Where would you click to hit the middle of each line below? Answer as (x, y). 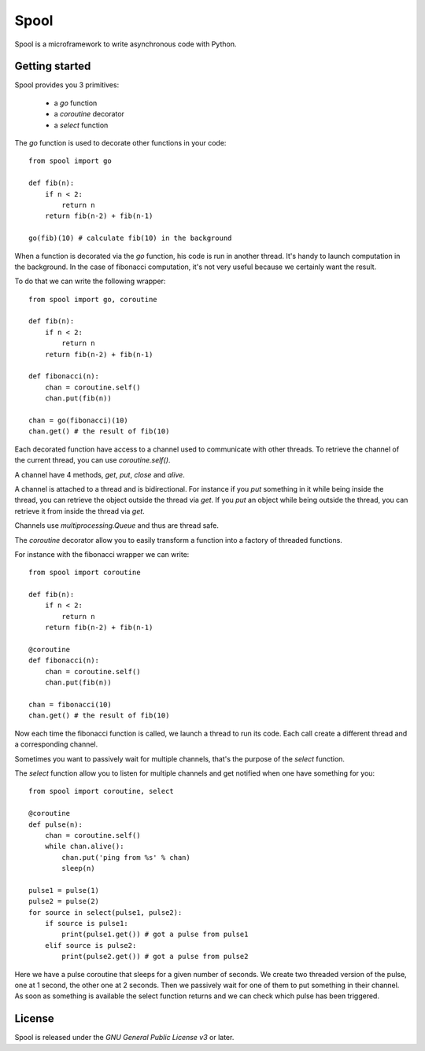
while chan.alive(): (84, 846)
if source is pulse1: (87, 924)
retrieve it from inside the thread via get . (79, 511)
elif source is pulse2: (91, 945)
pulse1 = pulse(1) (64, 890)
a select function (81, 125)
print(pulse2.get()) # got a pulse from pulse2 (155, 957)
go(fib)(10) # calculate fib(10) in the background (130, 238)
